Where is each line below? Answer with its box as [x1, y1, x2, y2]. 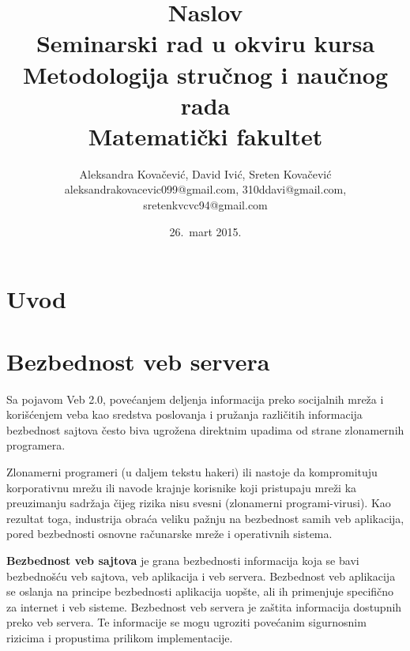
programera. [6, 437, 66, 453]
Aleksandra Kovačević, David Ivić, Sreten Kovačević [79, 165, 332, 182]
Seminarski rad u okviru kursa [36, 27, 375, 59]
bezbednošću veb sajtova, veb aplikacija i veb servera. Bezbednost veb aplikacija [6, 567, 396, 584]
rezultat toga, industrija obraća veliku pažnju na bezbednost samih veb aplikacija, [6, 510, 404, 526]
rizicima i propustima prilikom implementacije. [6, 629, 233, 645]
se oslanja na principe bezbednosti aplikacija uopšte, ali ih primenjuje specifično [6, 583, 394, 600]
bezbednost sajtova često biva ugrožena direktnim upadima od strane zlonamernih [6, 421, 404, 438]
